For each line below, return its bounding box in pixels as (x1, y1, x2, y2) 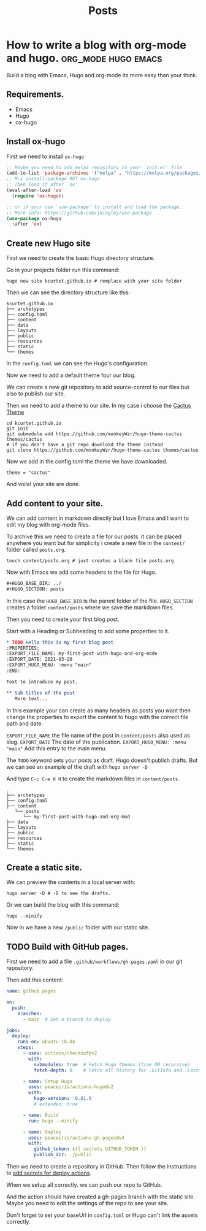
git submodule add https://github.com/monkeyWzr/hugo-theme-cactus (6, 431, 183, 437)
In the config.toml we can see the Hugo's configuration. (6, 360, 149, 367)
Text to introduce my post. (6, 679, 78, 685)
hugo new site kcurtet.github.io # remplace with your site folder (6, 278, 183, 284)
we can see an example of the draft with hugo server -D (6, 763, 148, 770)
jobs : (6, 1027, 20, 1034)
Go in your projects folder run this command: (6, 266, 120, 273)
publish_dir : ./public (33, 1152, 92, 1158)
